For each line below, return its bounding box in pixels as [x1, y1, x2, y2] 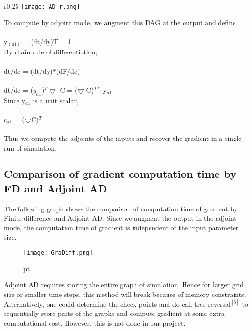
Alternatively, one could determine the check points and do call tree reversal [4, 298, 231, 309]
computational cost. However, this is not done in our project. [4, 317, 185, 328]
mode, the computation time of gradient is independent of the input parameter [4, 222, 239, 232]
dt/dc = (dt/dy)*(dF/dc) [4, 66, 80, 76]
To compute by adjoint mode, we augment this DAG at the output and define [4, 17, 236, 27]
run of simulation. [4, 142, 57, 153]
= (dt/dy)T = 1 [23, 36, 72, 46]
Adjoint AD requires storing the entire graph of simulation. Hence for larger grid [4, 279, 244, 290]
